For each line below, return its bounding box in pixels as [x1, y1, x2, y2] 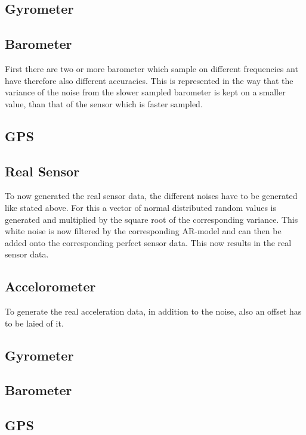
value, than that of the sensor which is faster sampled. [5, 97, 203, 110]
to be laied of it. [5, 316, 64, 329]
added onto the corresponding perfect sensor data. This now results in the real [5, 236, 292, 248]
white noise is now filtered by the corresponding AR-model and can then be [5, 225, 282, 237]
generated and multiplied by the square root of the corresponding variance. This [5, 213, 298, 225]
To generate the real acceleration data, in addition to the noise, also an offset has [5, 305, 302, 318]
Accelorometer [5, 277, 96, 296]
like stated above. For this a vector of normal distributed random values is [5, 201, 276, 213]
